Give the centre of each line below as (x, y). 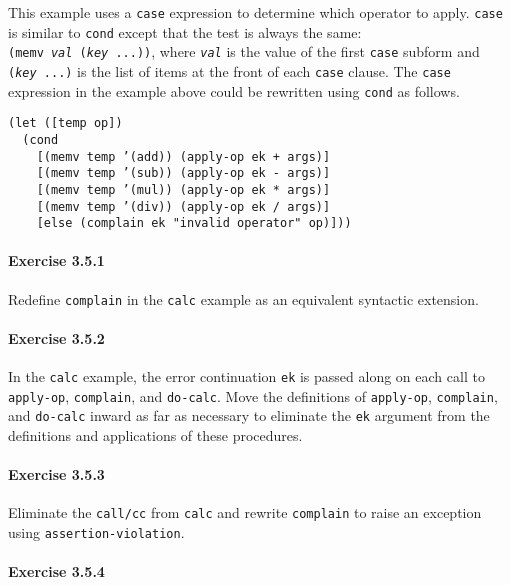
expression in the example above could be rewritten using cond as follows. (234, 90)
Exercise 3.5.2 (56, 337)
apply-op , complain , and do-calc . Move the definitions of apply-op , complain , (253, 395)
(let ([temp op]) (65, 123)
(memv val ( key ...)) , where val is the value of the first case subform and (244, 51)
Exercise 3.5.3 (56, 474)
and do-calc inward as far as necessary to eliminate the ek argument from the (249, 415)
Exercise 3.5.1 (56, 260)
